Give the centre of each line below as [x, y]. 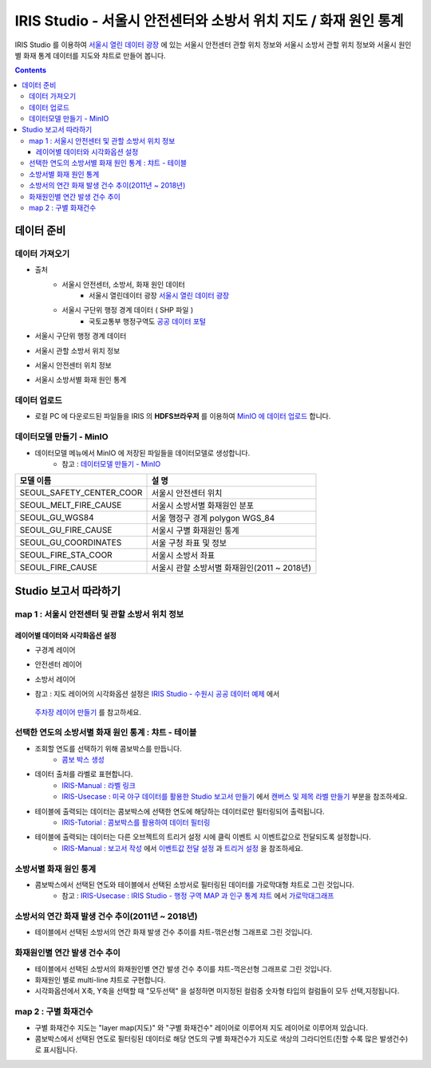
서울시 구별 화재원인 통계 [195, 530]
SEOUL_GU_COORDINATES [71, 542]
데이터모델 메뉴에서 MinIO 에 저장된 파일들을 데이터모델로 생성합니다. [142, 453]
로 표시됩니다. [56, 1050]
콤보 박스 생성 [83, 760]
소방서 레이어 [55, 679]
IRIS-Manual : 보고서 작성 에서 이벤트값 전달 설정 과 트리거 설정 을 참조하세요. [182, 848]
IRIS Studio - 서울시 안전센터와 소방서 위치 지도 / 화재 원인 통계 [209, 21]
